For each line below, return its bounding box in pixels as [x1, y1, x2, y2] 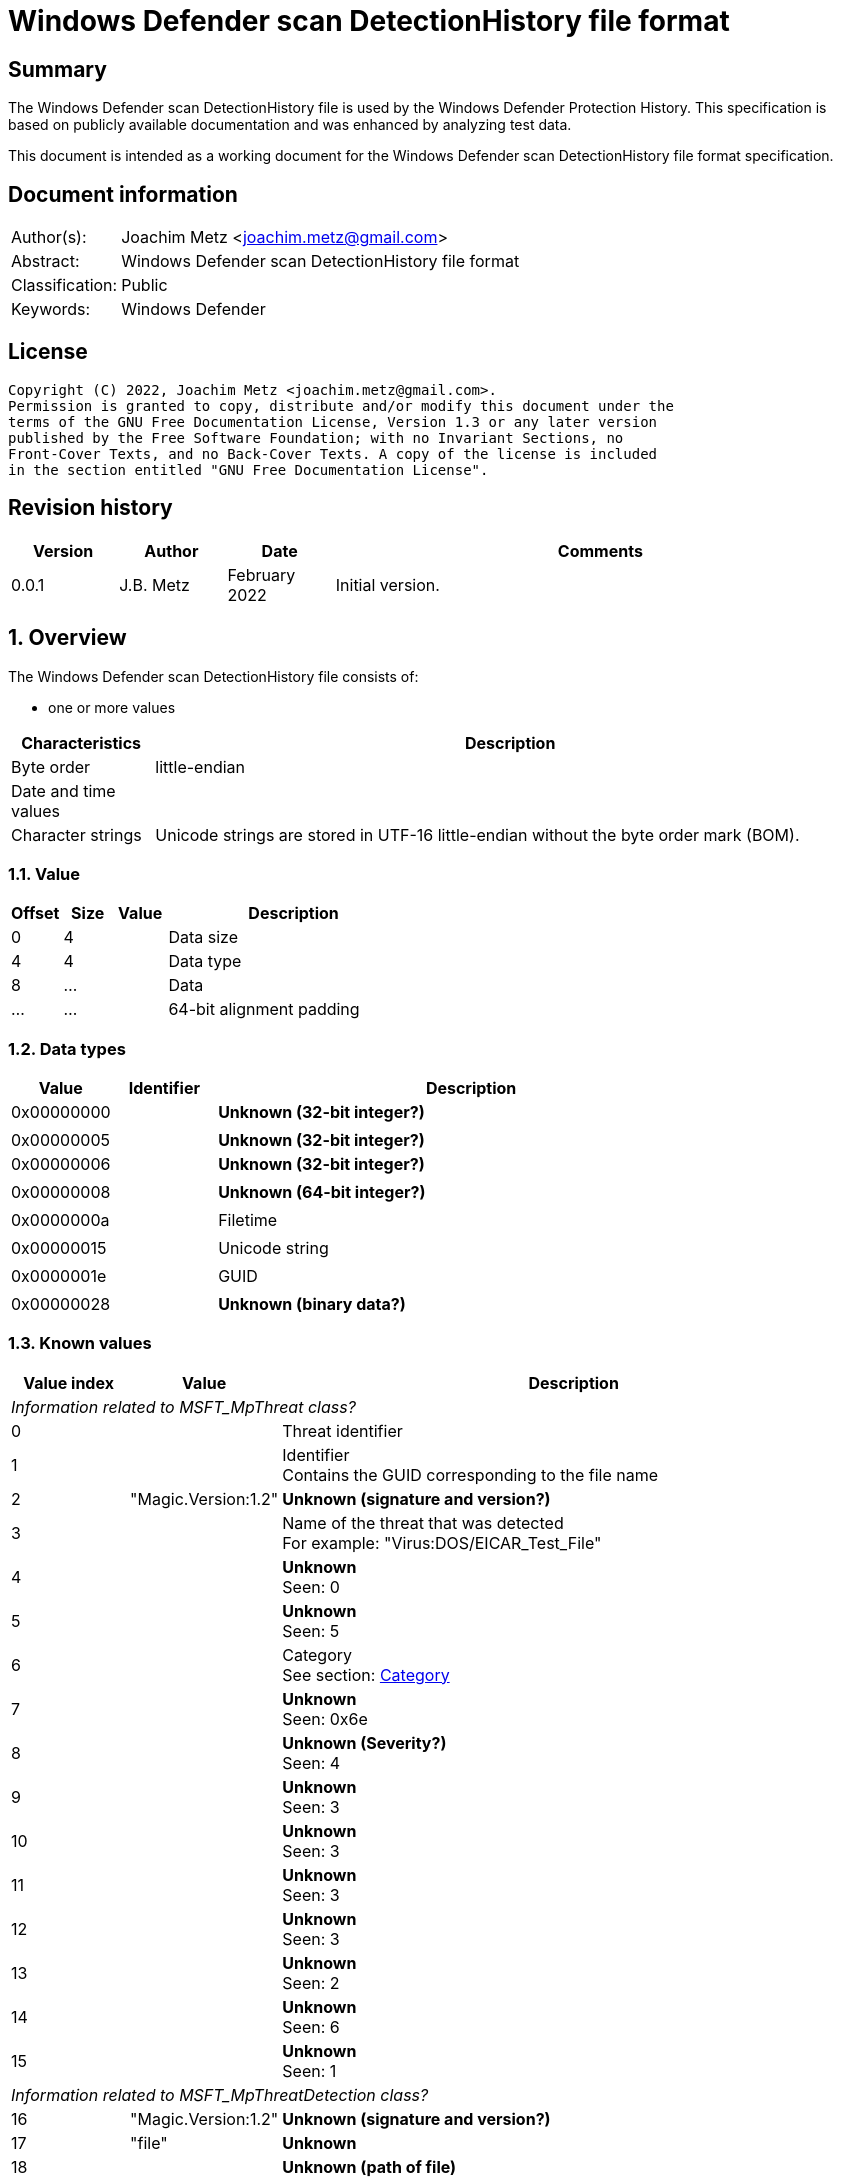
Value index [23, 1372, 114, 1393]
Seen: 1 [282, 2060, 337, 2081]
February [227, 564, 296, 585]
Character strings [11, 824, 142, 845]
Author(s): [11, 227, 87, 248]
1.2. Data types [8, 1038, 126, 1059]
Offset [11, 903, 60, 924]
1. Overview [8, 625, 127, 651]
